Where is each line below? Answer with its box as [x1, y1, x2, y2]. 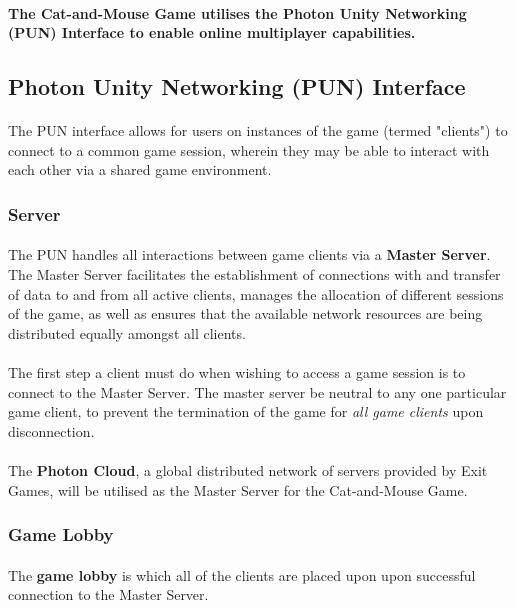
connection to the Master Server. [8, 584, 209, 605]
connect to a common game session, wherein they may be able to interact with [8, 139, 490, 160]
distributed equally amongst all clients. [8, 322, 246, 343]
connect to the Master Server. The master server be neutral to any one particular [8, 381, 507, 402]
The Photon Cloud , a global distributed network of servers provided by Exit [8, 459, 488, 480]
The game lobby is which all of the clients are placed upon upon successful [8, 564, 476, 585]
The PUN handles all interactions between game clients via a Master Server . [8, 244, 491, 265]
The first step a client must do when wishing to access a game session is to [8, 361, 466, 382]
